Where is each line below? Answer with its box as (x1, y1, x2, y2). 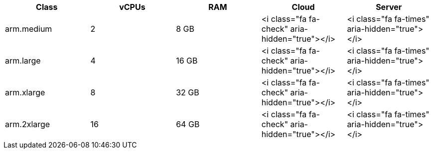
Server (376, 2, 402, 12)
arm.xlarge (5, 87, 45, 97)
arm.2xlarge (5, 119, 50, 129)
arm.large (5, 56, 41, 66)
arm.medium (5, 24, 52, 34)
